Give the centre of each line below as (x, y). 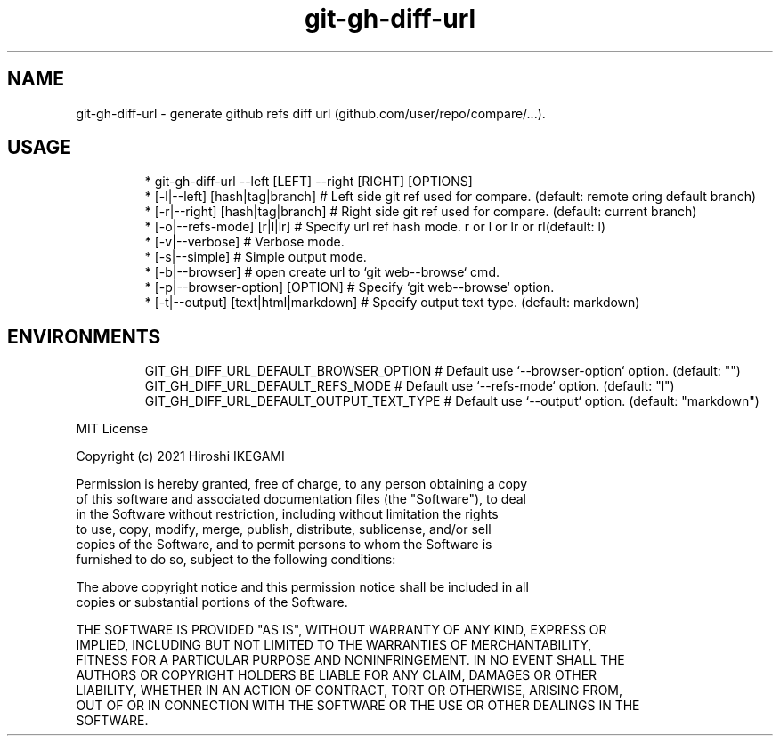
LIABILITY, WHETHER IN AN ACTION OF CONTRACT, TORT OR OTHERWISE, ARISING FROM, (349, 691)
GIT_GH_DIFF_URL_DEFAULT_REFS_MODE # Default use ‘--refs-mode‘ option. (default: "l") (410, 386)
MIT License (112, 429)
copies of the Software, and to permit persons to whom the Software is (284, 545)
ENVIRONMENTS (84, 336)
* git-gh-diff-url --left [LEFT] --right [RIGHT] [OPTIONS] (309, 182)
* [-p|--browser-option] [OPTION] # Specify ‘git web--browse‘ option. (349, 287)
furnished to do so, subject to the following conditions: (236, 560)
